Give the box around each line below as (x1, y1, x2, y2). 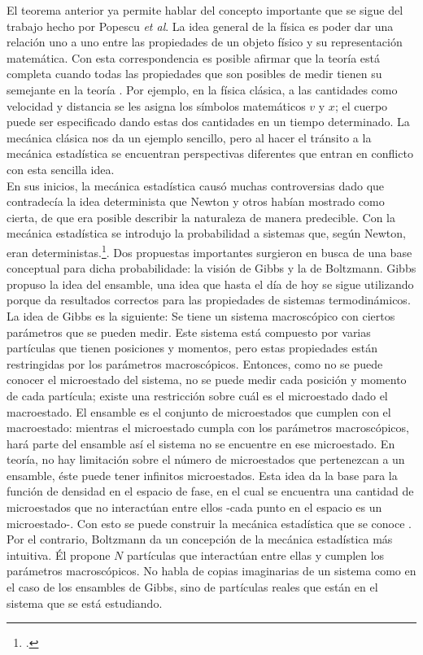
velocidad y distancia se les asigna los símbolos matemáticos (7, 97, 306, 114)
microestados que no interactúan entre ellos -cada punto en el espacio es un (7, 499, 382, 516)
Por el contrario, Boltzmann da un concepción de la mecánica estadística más (7, 531, 393, 548)
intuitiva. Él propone (7, 546, 111, 563)
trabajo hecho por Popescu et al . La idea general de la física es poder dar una (7, 17, 394, 34)
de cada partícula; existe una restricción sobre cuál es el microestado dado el (7, 386, 388, 404)
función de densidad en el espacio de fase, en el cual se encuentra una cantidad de (7, 483, 414, 500)
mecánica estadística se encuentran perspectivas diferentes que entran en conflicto (7, 145, 413, 162)
